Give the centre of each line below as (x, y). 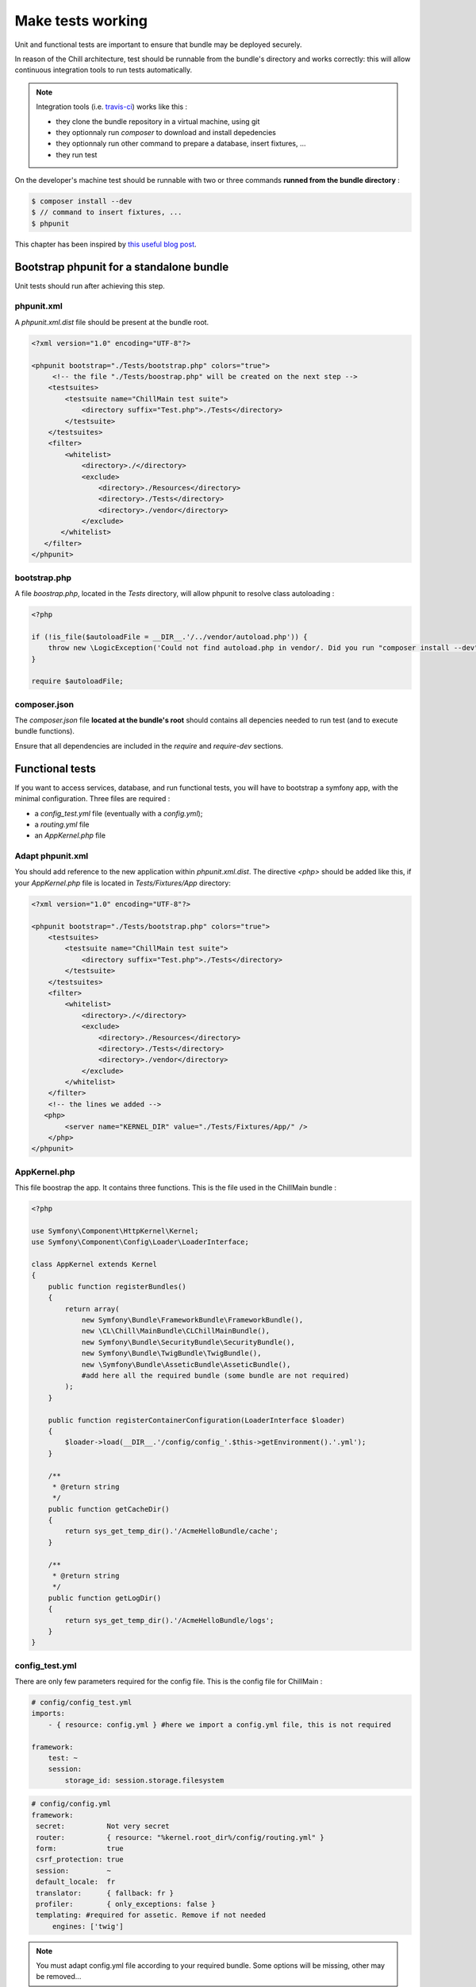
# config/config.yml (71, 1804)
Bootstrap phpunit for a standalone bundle (122, 267)
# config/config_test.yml (82, 1702)
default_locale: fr (76, 1882)
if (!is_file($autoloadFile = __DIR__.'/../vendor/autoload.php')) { (169, 637)
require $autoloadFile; (78, 681)
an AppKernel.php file (70, 835)
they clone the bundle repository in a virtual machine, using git (158, 121)
